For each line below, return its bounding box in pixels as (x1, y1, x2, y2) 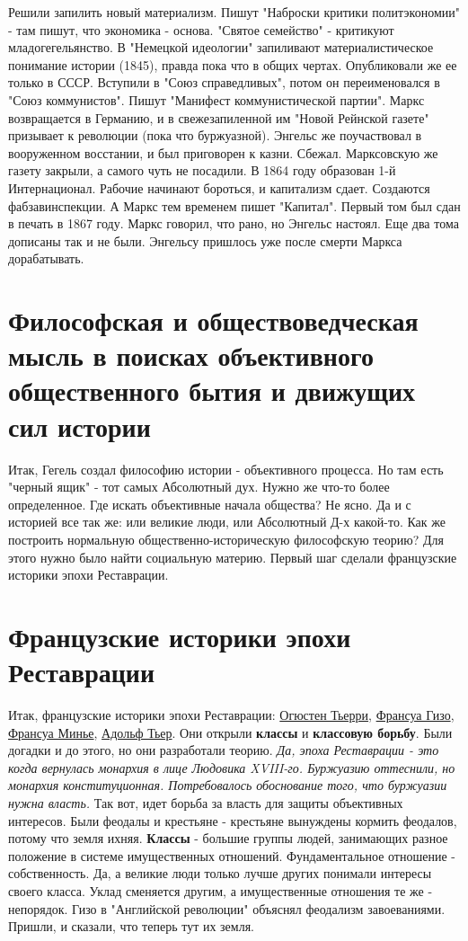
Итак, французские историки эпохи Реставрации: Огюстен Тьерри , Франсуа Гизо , (8, 706, 455, 724)
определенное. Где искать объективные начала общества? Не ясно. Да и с (8, 494, 411, 513)
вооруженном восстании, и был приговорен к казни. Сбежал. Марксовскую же (8, 143, 438, 162)
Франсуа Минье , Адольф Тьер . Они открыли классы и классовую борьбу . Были (8, 723, 453, 741)
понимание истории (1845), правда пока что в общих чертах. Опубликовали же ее (8, 55, 457, 74)
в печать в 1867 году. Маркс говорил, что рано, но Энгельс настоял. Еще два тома (8, 214, 459, 233)
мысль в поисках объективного (8, 337, 374, 374)
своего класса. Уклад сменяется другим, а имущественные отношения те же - (8, 882, 433, 900)
